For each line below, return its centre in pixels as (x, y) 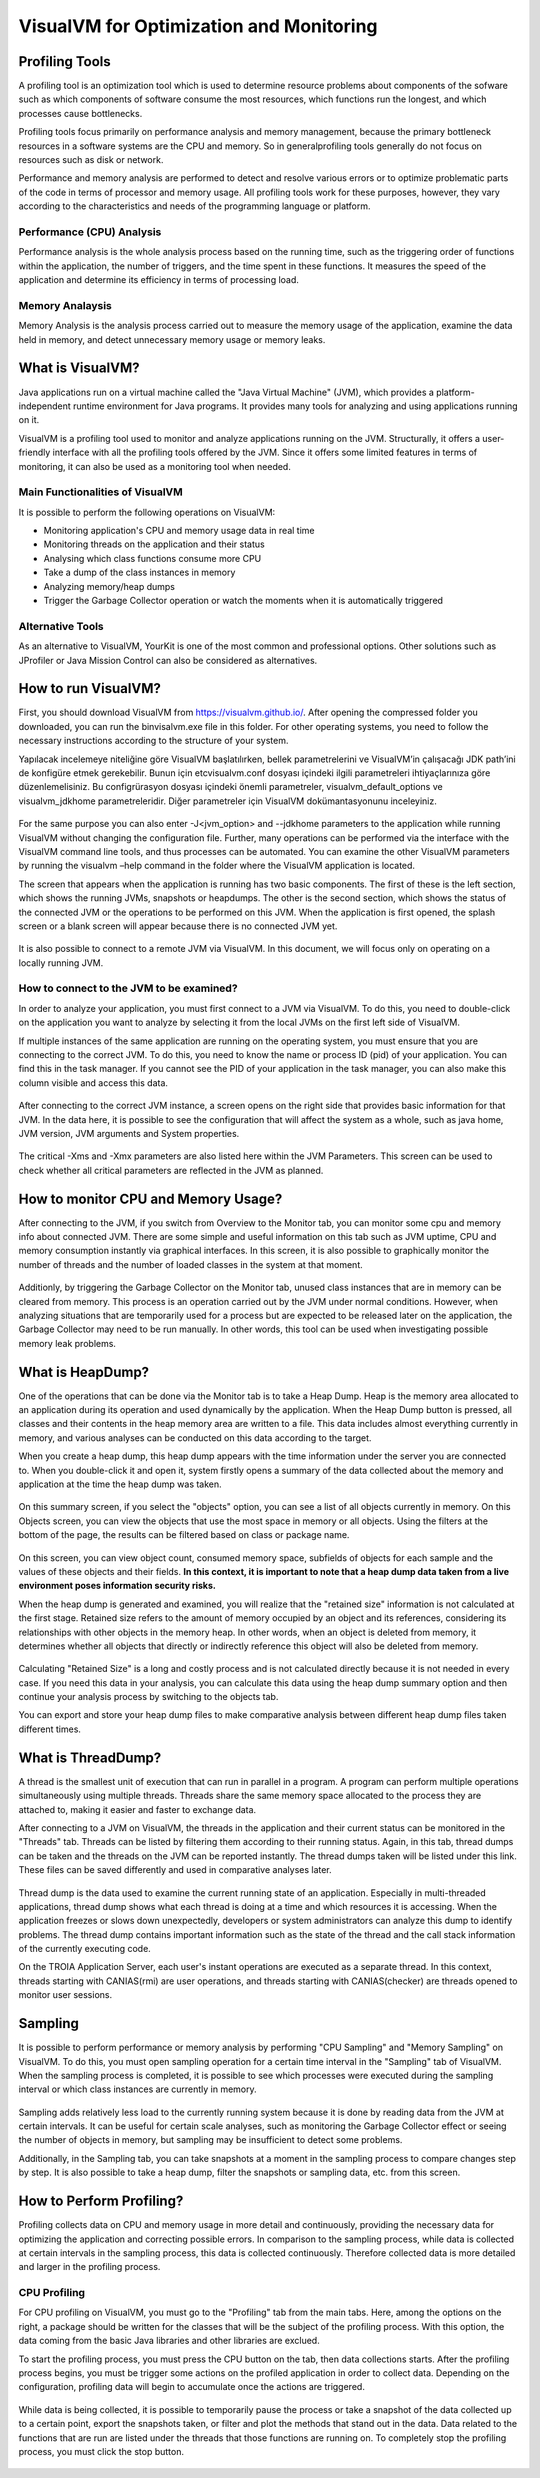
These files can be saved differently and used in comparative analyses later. (175, 1870)
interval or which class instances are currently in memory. (137, 2089)
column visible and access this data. (93, 1082)
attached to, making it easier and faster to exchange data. (137, 1809)
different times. (50, 1729)
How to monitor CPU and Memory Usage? (150, 1198)
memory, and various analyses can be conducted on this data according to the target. (195, 1437)
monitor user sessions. (65, 1995)
